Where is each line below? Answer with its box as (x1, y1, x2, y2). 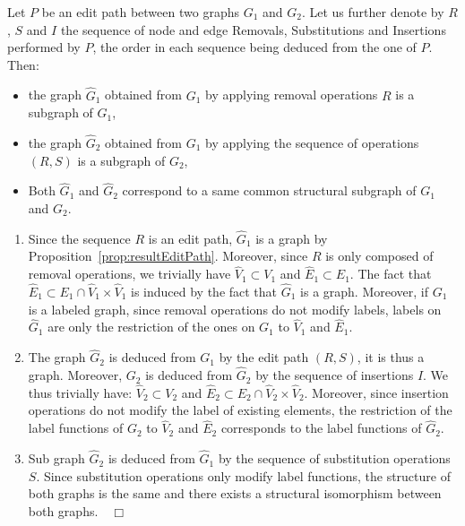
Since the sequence (28, 229, 131, 247)
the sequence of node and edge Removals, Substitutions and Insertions (60, 20, 446, 39)
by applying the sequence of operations (205, 134, 419, 151)
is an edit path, (148, 229, 233, 247)
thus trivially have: (28, 383, 133, 401)
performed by (7, 38, 81, 56)
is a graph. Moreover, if (300, 282, 429, 301)
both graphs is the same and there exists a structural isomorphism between (28, 484, 442, 503)
